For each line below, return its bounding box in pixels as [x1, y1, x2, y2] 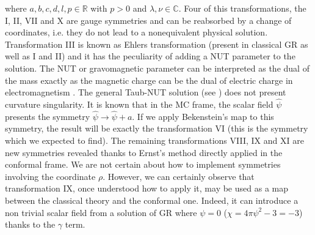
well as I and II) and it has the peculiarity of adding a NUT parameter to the [5, 50, 295, 62]
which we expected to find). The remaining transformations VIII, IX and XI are [5, 133, 304, 146]
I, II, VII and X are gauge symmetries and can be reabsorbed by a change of [5, 13, 292, 26]
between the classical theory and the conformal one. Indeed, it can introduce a [5, 193, 299, 206]
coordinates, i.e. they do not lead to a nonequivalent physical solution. [5, 26, 268, 39]
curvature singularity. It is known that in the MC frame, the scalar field [5, 97, 273, 110]
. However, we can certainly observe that [103, 170, 255, 182]
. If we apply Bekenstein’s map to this [132, 110, 274, 122]
